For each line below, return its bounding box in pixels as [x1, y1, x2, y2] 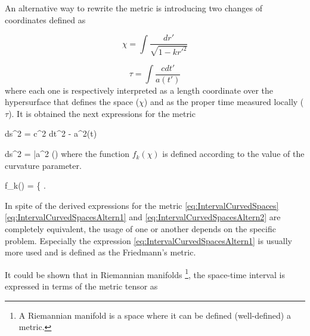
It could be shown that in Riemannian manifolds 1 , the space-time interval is [5, 266, 285, 280]
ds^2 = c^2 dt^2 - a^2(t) [5, 127, 97, 140]
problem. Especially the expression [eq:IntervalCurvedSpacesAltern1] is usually [5, 234, 292, 246]
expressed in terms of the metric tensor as [5, 280, 158, 292]
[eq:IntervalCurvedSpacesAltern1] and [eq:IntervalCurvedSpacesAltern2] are [5, 211, 281, 223]
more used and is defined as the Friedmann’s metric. [5, 246, 196, 258]
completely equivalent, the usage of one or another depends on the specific [5, 223, 276, 235]
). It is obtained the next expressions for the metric [8, 107, 196, 119]
